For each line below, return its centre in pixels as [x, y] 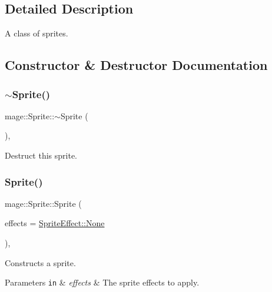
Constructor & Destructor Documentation [136, 65]
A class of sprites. [37, 33]
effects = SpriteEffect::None [55, 223]
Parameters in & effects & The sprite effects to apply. [102, 282]
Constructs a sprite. [40, 262]
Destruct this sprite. [41, 155]
